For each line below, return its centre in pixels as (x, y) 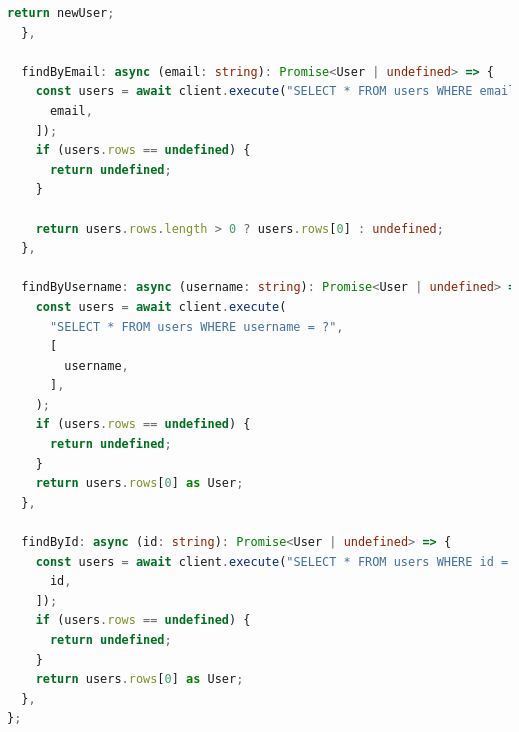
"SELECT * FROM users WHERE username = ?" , (196, 326)
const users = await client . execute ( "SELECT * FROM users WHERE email (275, 91)
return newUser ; (61, 13)
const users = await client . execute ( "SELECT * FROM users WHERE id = (272, 561)
